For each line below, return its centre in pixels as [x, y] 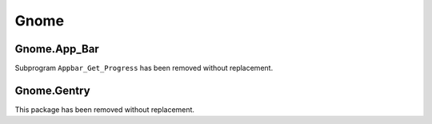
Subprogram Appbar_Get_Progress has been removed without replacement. [144, 68]
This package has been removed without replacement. [105, 109]
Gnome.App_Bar [57, 49]
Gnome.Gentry [53, 90]
